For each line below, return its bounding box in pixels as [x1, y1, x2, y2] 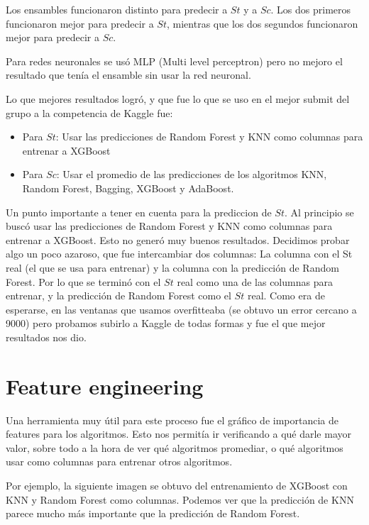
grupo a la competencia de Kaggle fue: [6, 105, 173, 120]
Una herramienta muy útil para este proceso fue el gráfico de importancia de [6, 412, 338, 427]
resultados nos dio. [6, 329, 87, 344]
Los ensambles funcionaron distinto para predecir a [6, 2, 228, 16]
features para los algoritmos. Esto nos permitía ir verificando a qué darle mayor [6, 426, 352, 441]
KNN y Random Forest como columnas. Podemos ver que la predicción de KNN [6, 492, 354, 507]
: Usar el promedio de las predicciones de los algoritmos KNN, [56, 167, 327, 182]
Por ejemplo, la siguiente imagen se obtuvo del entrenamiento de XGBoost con [6, 477, 348, 492]
